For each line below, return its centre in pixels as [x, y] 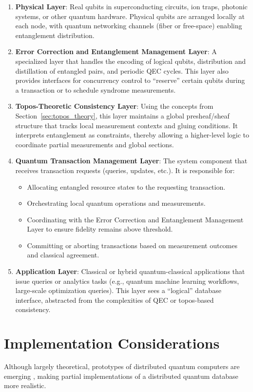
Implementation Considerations [112, 343]
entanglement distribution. [55, 35]
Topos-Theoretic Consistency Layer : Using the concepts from [114, 106]
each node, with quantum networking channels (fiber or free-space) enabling [129, 26]
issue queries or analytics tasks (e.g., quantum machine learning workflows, [127, 281]
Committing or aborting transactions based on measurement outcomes [132, 245]
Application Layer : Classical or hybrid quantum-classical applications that [130, 271]
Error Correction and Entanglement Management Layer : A [116, 51]
